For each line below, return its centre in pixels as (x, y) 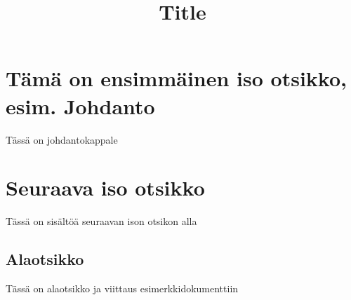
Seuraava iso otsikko (105, 187)
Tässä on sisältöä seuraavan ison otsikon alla (101, 221)
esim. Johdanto (80, 105)
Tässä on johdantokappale (62, 139)
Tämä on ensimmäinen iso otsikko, (176, 78)
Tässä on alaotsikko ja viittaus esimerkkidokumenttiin (122, 288)
